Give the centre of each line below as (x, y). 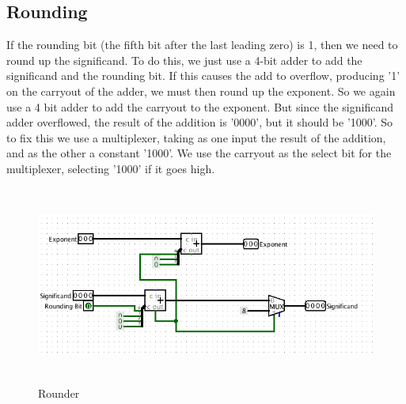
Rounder (59, 393)
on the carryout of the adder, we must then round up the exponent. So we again (201, 91)
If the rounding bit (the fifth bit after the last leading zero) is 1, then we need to (202, 45)
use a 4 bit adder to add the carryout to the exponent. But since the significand (200, 106)
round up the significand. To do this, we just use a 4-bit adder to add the (184, 60)
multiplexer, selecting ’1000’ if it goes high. (111, 168)
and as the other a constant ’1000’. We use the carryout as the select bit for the (199, 153)
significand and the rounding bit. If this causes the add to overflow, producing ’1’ (203, 76)
